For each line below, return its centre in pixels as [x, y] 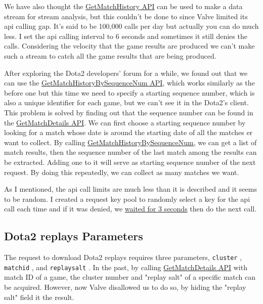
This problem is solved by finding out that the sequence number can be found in [129, 112]
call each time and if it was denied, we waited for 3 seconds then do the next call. [130, 209]
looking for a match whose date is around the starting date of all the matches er [128, 132]
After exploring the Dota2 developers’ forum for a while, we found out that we [126, 73]
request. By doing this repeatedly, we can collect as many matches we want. [122, 172]
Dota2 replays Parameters [74, 236]
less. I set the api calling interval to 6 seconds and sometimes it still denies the [126, 36]
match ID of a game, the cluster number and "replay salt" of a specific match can [130, 277]
